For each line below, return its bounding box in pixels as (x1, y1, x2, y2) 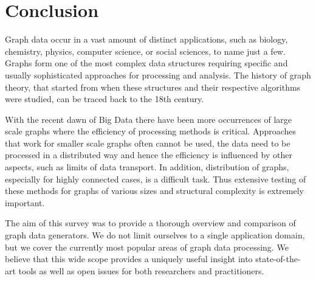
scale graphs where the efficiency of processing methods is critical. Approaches (5, 125, 297, 137)
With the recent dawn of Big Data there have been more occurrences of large (5, 113, 292, 125)
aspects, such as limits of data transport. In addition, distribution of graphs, (5, 161, 289, 173)
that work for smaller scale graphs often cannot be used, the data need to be (5, 136, 290, 149)
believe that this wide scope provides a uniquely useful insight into (5, 252, 253, 265)
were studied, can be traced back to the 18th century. (5, 92, 204, 105)
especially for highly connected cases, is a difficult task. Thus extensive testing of (5, 172, 306, 185)
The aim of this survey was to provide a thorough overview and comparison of (5, 217, 296, 229)
